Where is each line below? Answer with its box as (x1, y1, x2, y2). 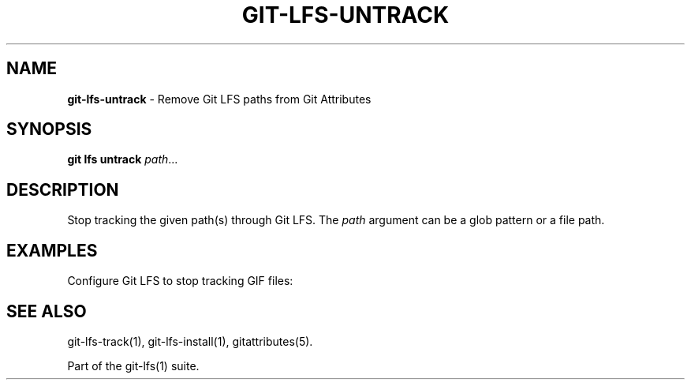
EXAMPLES (6, 240, 98, 260)
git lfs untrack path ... (67, 152, 178, 167)
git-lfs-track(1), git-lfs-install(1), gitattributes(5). (67, 334, 313, 348)
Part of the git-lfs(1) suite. (67, 358, 200, 373)
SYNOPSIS (6, 119, 92, 140)
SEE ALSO (6, 301, 87, 321)
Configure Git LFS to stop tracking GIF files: (67, 274, 293, 288)
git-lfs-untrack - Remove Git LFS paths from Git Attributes (67, 92, 372, 106)
